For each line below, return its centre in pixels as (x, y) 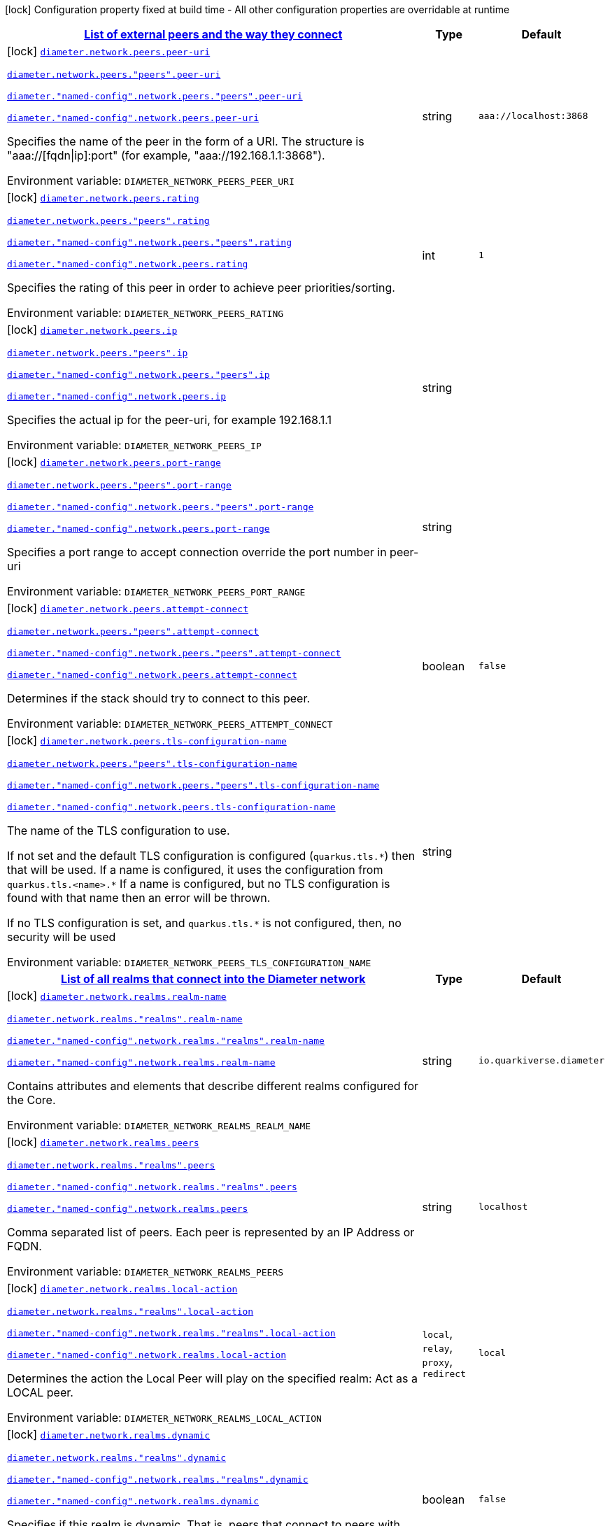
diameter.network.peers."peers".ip (98, 353)
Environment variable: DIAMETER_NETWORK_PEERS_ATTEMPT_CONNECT (170, 723)
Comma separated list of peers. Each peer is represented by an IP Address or (211, 1232)
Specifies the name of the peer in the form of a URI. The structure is (186, 141)
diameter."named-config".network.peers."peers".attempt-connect (174, 653)
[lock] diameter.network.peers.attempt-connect (128, 608)
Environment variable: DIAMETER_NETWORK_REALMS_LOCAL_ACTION (164, 1418)
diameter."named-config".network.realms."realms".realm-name (166, 1041)
